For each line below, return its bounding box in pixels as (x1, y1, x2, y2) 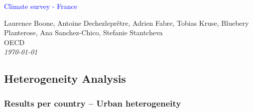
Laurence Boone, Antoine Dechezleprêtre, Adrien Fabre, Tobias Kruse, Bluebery (4, 17, 249, 28)
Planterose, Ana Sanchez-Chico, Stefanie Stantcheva (4, 27, 163, 38)
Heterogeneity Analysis (4, 71, 126, 86)
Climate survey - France (4, 1, 77, 11)
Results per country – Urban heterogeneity (4, 97, 181, 109)
